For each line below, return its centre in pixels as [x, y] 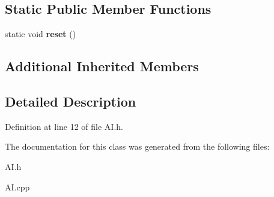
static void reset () [41, 34]
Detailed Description [71, 101]
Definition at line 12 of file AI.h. [64, 126]
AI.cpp [17, 187]
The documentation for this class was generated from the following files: [137, 146]
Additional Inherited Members [102, 66]
